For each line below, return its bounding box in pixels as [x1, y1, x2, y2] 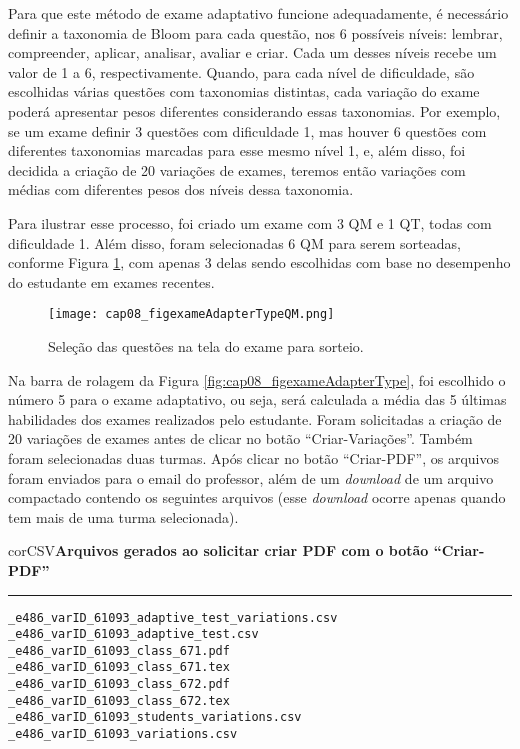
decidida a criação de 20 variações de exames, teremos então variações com [8, 159, 466, 180]
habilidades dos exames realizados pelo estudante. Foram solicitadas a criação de [8, 408, 502, 429]
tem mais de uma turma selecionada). [8, 506, 239, 527]
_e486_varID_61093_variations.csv [8, 727, 238, 742]
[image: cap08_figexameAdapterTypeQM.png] [48, 307, 335, 322]
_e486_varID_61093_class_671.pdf [8, 643, 230, 658]
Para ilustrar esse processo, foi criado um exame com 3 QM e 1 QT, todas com [8, 212, 492, 233]
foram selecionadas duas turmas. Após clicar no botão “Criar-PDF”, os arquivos [8, 447, 499, 468]
